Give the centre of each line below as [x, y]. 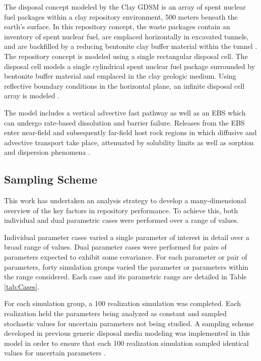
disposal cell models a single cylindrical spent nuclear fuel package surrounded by [130, 66]
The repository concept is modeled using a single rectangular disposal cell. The [126, 56]
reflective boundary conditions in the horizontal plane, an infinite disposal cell [124, 85]
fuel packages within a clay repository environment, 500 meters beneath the [121, 16]
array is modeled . [32, 96]
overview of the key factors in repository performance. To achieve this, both [121, 210]
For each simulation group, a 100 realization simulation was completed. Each [123, 303]
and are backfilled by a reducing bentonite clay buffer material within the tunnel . [131, 46]
